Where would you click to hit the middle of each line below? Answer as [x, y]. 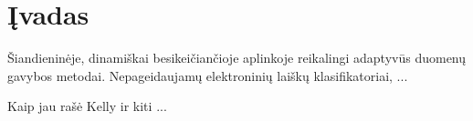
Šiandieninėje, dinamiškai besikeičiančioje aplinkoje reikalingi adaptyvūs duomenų [237, 58]
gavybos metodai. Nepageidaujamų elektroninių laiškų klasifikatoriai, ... [208, 75]
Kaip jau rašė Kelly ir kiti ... [87, 106]
